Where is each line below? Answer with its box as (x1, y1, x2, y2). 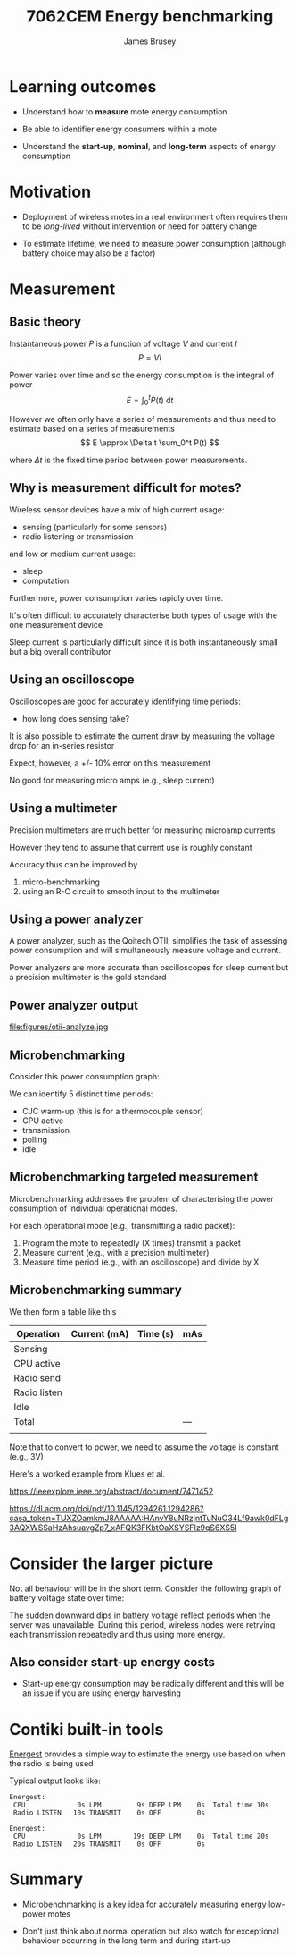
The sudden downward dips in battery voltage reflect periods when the (9, 1610, 271, 1621)
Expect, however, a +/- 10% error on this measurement (9, 757, 211, 768)
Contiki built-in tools (9, 1719, 164, 1739)
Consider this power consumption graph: (9, 1071, 160, 1081)
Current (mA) (70, 1327, 129, 1340)
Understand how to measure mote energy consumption (21, 106, 227, 117)
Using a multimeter (9, 800, 118, 816)
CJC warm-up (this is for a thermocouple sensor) (21, 1105, 203, 1116)
